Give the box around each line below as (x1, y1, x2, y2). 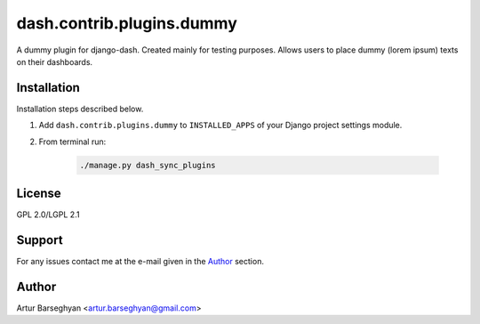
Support (16, 232, 63, 247)
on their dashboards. (16, 56, 93, 67)
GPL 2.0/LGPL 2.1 (16, 209, 80, 220)
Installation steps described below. (16, 103, 144, 114)
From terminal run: (38, 136, 107, 147)
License (16, 186, 61, 201)
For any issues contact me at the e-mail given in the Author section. (16, 256, 264, 267)
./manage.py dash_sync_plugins (79, 160, 217, 170)
